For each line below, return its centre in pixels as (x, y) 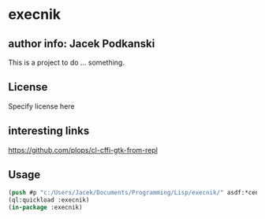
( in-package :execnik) (45, 208)
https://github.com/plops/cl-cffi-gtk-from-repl (83, 150)
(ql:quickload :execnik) (49, 200)
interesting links (49, 131)
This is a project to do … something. (66, 62)
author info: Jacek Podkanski (82, 44)
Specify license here (41, 106)
